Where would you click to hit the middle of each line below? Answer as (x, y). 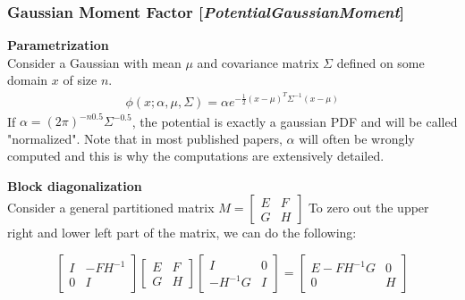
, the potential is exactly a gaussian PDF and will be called (295, 121)
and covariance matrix (258, 62)
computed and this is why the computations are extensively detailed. (196, 156)
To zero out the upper (368, 208)
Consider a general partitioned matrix (111, 208)
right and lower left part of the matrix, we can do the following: (182, 233)
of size (80, 80)
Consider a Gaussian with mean (94, 62)
